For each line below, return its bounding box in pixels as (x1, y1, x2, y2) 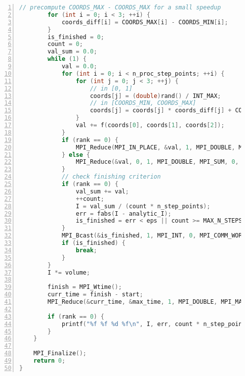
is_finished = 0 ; (47, 33, 104, 41)
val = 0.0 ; (61, 63, 97, 70)
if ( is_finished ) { (61, 239, 125, 246)
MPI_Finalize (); (33, 350, 87, 357)
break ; (76, 246, 97, 254)
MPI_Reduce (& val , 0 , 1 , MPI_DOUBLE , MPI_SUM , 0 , (76, 158, 239, 166)
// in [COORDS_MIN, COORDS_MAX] (90, 99, 196, 107)
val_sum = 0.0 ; (47, 48, 97, 55)
